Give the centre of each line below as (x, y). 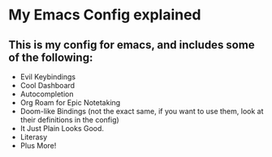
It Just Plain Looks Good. (62, 128)
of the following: (51, 57)
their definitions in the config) (69, 120)
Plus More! (38, 146)
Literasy (34, 137)
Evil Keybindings (47, 77)
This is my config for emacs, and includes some (132, 45)
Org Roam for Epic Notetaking (70, 102)
